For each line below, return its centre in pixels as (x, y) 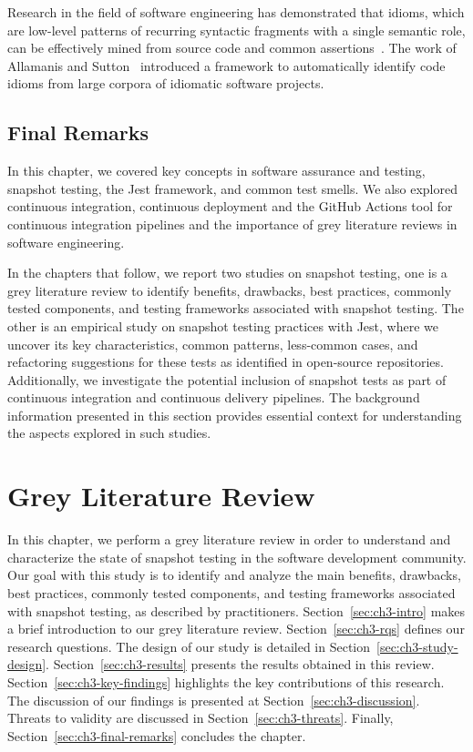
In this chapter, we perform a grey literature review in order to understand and (229, 539)
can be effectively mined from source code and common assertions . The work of (232, 48)
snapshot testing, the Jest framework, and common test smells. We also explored (232, 188)
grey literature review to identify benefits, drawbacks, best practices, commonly (230, 290)
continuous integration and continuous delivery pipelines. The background (214, 397)
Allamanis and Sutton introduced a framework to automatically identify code (226, 65)
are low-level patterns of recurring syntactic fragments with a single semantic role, (236, 30)
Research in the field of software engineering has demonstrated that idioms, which (236, 12)
